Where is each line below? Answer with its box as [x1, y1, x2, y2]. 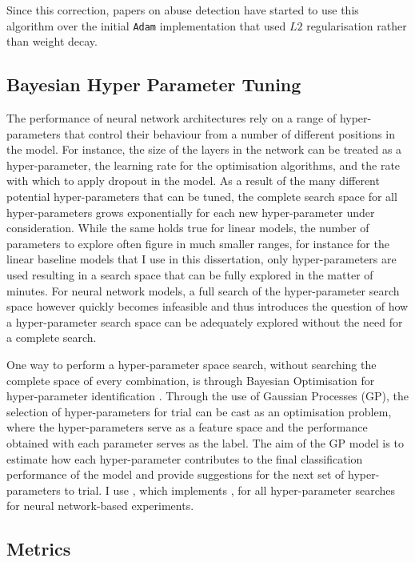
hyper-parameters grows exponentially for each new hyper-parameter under [6, 203, 375, 220]
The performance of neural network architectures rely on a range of [6, 110, 337, 126]
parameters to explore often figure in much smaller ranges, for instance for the [6, 235, 389, 251]
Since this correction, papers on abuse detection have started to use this [6, 2, 359, 18]
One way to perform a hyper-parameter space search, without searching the [6, 355, 377, 372]
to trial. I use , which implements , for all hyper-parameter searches [64, 481, 395, 498]
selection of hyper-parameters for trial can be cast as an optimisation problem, [6, 403, 392, 419]
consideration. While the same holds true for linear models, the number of [6, 219, 369, 236]
